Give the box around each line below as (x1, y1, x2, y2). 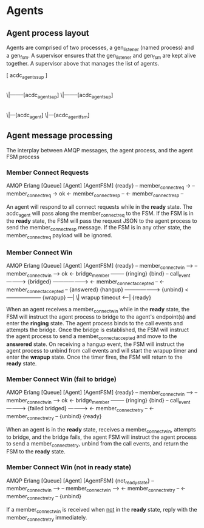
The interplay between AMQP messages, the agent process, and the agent (6, 146, 193, 154)
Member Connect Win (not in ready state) (6, 463, 132, 472)
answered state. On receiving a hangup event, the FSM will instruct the (6, 340, 185, 348)
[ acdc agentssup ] (6, 71, 47, 80)
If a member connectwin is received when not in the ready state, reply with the (6, 506, 197, 515)
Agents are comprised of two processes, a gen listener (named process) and (6, 44, 194, 52)
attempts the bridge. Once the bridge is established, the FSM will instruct (6, 326, 189, 334)
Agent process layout (6, 28, 89, 38)
